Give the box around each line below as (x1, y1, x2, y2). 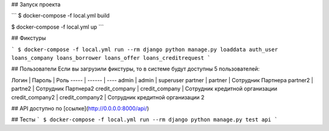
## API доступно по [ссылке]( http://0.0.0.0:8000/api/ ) (11, 104, 149, 112)
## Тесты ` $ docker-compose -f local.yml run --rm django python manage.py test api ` (11, 116, 278, 123)
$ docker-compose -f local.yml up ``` (11, 23, 104, 30)
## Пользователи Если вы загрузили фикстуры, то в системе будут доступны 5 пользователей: (11, 65, 260, 73)
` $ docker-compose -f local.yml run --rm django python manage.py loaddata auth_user (11, 46, 278, 53)
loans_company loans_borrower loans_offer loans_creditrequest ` (11, 54, 211, 61)
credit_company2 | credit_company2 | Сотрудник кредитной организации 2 (11, 93, 205, 101)
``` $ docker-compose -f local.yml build (11, 12, 110, 19)
